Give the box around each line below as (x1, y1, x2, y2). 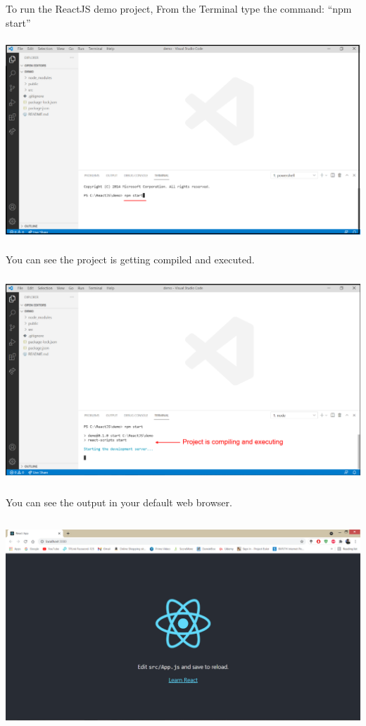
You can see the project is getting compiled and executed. (6, 251, 255, 266)
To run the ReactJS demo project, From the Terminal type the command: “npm (6, 1, 352, 15)
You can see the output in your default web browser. (6, 494, 232, 509)
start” (6, 15, 31, 30)
